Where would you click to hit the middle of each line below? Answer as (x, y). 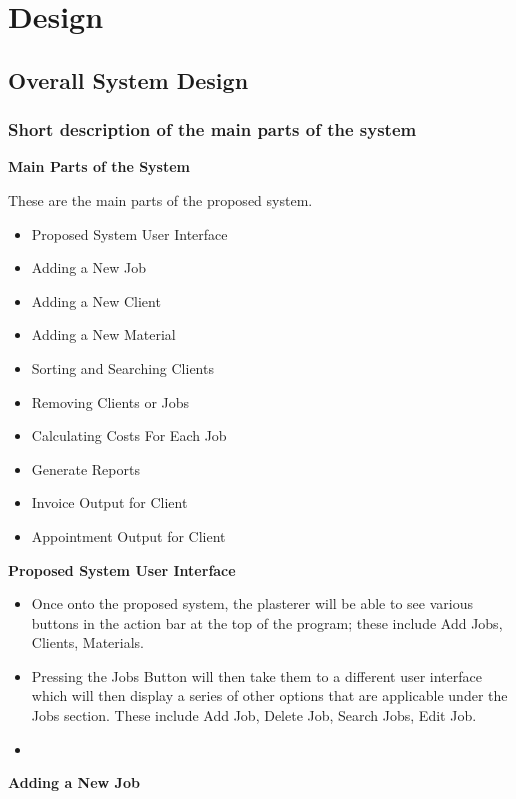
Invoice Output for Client (109, 502)
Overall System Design (128, 79)
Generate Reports (85, 468)
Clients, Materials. (87, 642)
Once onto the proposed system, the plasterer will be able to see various (252, 603)
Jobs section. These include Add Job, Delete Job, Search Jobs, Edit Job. (254, 715)
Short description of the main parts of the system (212, 129)
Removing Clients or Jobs (110, 401)
